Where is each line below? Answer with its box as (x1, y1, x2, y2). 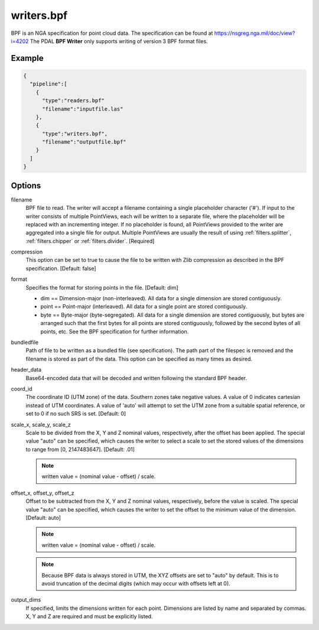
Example (11, 53, 44, 63)
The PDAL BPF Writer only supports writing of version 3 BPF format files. (30, 37, 208, 44)
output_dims (11, 596, 41, 603)
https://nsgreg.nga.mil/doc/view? (214, 30, 295, 37)
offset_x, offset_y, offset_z (11, 489, 74, 496)
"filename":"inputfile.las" (42, 105, 123, 112)
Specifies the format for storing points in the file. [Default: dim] (25, 284, 178, 291)
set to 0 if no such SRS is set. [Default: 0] (25, 410, 126, 417)
